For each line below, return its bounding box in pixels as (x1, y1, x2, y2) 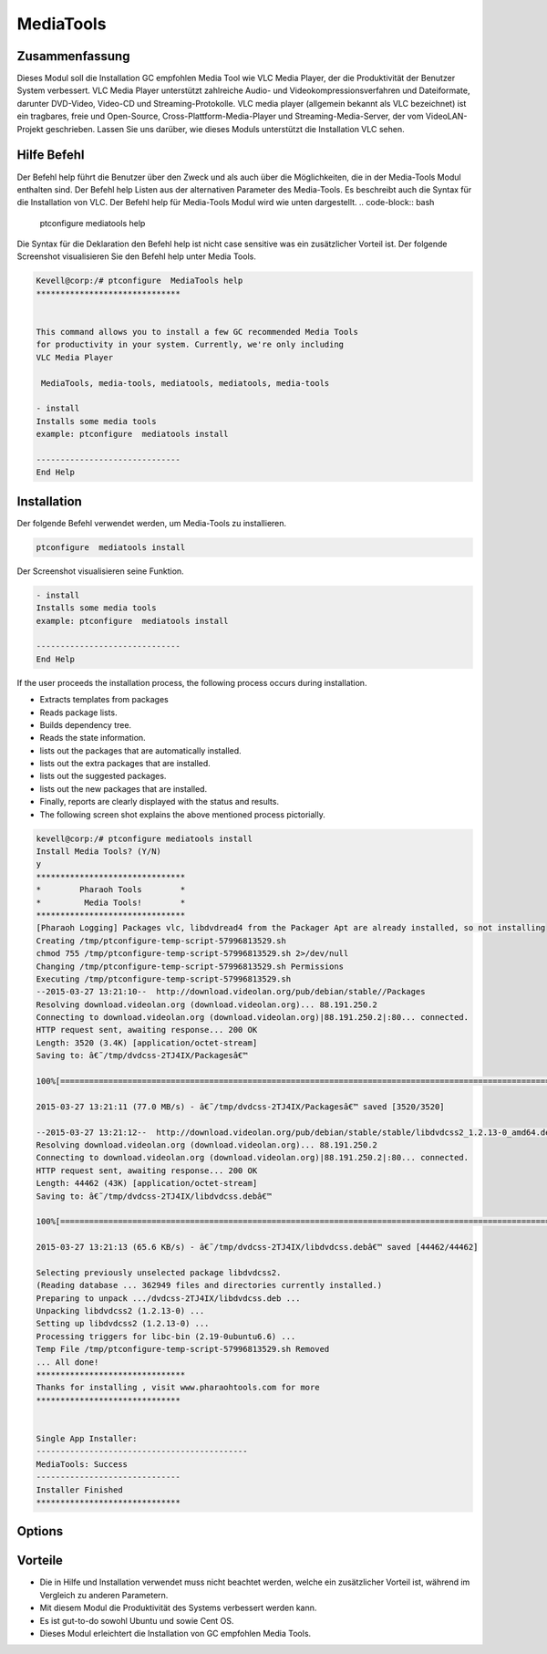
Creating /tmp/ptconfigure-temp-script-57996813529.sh (36, 935, 286, 946)
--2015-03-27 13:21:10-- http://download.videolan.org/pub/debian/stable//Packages (36, 986, 426, 997)
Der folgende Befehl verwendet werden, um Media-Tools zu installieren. (16, 517, 287, 528)
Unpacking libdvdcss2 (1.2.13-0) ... (36, 1306, 205, 1316)
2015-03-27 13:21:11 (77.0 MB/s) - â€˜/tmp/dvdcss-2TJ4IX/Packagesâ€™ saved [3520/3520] (36, 1101, 446, 1112)
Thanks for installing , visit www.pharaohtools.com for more (36, 1382, 320, 1393)
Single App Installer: (36, 1433, 138, 1443)
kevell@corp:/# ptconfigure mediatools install (36, 833, 253, 844)
